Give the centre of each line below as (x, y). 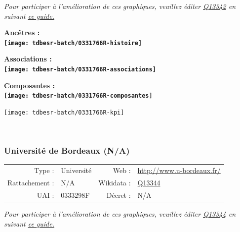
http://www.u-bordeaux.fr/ (179, 170)
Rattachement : (31, 182)
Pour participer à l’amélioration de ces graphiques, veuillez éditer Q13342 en (120, 6)
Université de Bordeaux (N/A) (67, 150)
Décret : (119, 195)
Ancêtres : (22, 32)
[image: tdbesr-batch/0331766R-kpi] (64, 112)
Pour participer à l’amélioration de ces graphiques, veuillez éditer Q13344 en (120, 213)
